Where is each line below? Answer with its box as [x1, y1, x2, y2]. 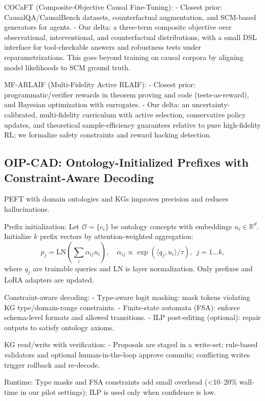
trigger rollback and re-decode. [4, 359, 100, 370]
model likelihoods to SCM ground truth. [4, 62, 130, 72]
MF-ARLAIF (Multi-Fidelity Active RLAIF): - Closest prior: [4, 79, 195, 90]
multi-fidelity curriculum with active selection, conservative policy [39, 109, 246, 119]
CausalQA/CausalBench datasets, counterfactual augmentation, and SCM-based [4, 11, 256, 22]
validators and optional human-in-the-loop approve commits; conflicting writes [4, 349, 250, 360]
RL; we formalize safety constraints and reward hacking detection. [4, 129, 211, 140]
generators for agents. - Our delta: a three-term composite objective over [4, 22, 232, 32]
